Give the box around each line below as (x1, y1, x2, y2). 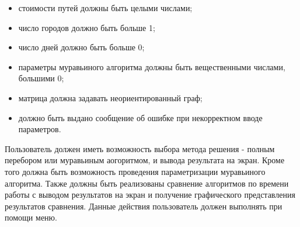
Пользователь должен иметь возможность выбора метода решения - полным (5, 142, 275, 154)
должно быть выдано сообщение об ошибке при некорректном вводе (18, 111, 263, 123)
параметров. (18, 123, 61, 135)
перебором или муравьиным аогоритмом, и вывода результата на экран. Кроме (5, 154, 285, 166)
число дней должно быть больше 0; (18, 41, 145, 53)
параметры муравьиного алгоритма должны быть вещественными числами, (18, 60, 285, 73)
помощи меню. (5, 211, 57, 223)
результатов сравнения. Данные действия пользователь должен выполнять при (5, 200, 282, 212)
